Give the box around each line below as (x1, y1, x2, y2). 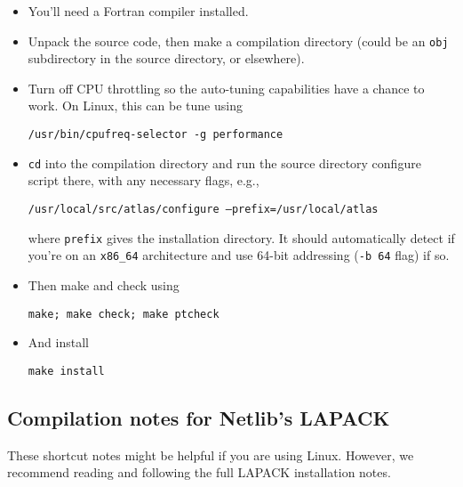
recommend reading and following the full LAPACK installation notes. (7, 463, 391, 482)
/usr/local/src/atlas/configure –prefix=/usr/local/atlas (28, 202, 379, 215)
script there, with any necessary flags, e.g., (28, 171, 259, 190)
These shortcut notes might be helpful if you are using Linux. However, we (7, 445, 414, 464)
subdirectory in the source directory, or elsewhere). (28, 49, 305, 68)
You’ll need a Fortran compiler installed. (28, 2, 249, 20)
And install (28, 333, 89, 352)
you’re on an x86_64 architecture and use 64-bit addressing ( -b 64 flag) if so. (28, 246, 450, 264)
